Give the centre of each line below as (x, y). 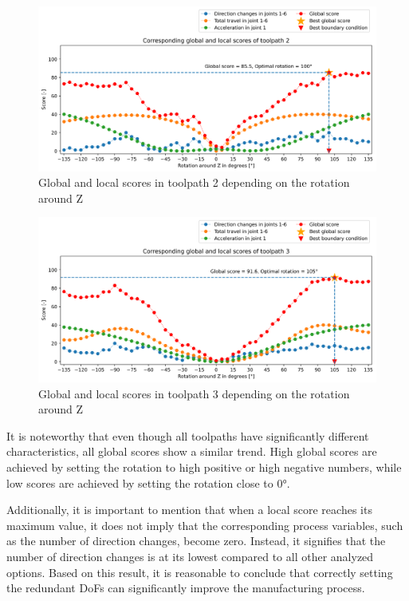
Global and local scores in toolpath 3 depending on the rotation (194, 393)
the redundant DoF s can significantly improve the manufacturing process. (186, 588)
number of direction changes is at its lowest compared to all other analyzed (190, 556)
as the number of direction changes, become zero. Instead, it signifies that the (196, 541)
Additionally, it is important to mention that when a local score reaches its (189, 510)
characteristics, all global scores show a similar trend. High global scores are (192, 451)
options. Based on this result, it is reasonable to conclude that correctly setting (200, 572)
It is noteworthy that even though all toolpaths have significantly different (188, 435)
